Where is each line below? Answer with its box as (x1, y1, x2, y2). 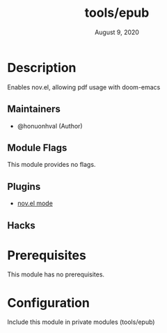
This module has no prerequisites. (7, 270, 105, 279)
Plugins (7, 180, 41, 193)
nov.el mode (17, 199, 54, 207)
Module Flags (7, 142, 67, 154)
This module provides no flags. (7, 161, 96, 169)
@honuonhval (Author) (17, 121, 83, 130)
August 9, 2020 (95, 28, 139, 36)
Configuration (7, 295, 90, 311)
